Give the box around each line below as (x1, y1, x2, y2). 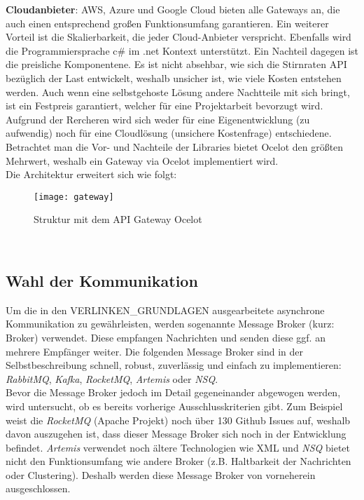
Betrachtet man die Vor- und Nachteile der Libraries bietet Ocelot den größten (6, 139, 344, 154)
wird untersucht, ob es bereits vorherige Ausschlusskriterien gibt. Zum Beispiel (6, 398, 343, 413)
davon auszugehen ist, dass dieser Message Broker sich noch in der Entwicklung (6, 426, 346, 441)
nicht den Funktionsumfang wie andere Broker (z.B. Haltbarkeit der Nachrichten (6, 454, 351, 468)
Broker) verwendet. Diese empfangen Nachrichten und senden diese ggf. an (6, 330, 325, 344)
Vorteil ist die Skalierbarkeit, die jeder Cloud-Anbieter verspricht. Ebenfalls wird (6, 29, 351, 44)
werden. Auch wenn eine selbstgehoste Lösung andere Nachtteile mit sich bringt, (6, 84, 350, 99)
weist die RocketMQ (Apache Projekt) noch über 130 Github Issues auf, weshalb (6, 412, 351, 427)
